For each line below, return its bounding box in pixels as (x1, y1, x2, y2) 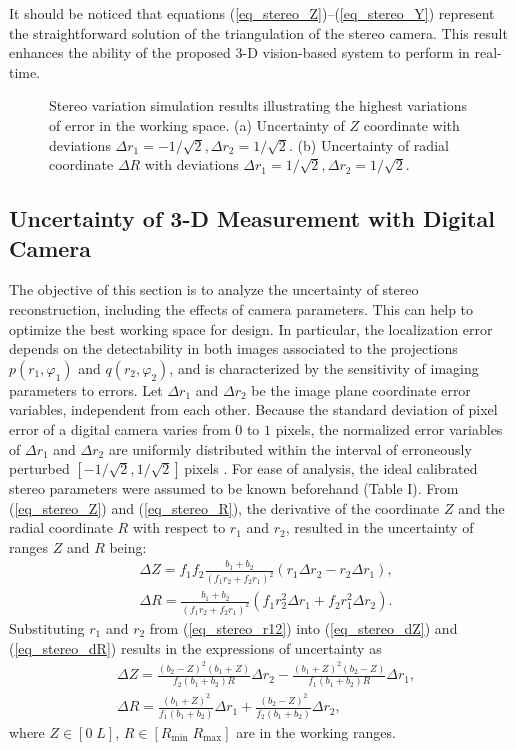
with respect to (132, 517, 226, 538)
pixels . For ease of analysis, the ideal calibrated (184, 458, 478, 479)
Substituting (9, 618, 85, 638)
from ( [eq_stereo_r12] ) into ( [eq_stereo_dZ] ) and (149, 618, 458, 638)
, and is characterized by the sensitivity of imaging (169, 357, 479, 378)
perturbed (9, 458, 70, 479)
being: (109, 536, 147, 557)
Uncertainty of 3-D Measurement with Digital (9, 203, 495, 234)
